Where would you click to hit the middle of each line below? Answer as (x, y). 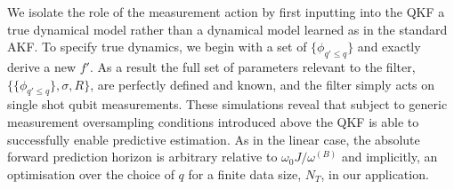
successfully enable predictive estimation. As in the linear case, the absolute (214, 139)
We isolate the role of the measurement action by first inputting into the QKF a (226, 12)
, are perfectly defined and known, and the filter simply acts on (263, 84)
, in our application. (375, 173)
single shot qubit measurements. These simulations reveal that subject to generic (227, 104)
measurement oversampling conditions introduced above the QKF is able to (213, 121)
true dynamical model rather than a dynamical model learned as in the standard (227, 29)
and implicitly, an (389, 157)
